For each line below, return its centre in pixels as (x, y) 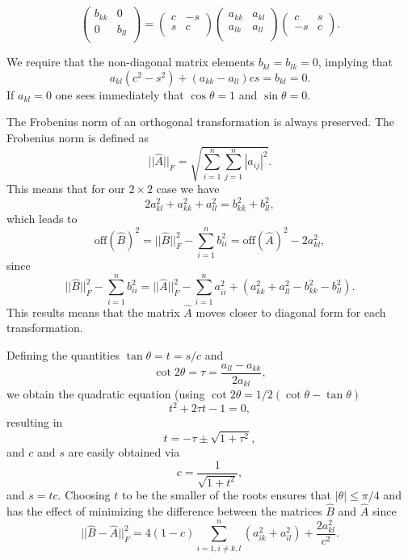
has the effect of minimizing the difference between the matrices (164, 510)
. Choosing (84, 495)
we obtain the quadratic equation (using (106, 394)
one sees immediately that (120, 94)
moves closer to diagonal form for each (291, 312)
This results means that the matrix (93, 312)
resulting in (35, 422)
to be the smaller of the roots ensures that (227, 495)
